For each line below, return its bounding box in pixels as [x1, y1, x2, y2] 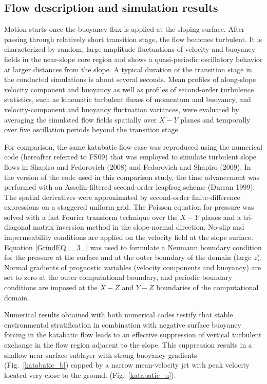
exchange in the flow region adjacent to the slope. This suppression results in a [4, 339, 252, 350]
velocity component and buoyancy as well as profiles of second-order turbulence [4, 84, 254, 94]
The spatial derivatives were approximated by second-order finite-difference [4, 191, 240, 202]
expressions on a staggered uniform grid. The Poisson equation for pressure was [4, 201, 254, 212]
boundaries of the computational [156, 282, 259, 293]
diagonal [4, 221, 31, 232]
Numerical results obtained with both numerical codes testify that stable [4, 309, 233, 320]
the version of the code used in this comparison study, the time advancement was [4, 171, 260, 182]
